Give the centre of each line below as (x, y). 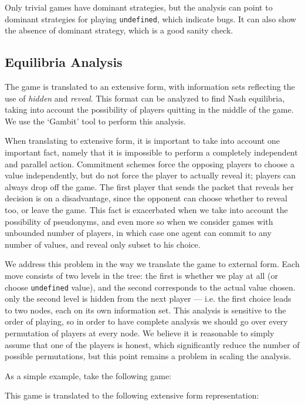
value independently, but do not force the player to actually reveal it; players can (150, 175)
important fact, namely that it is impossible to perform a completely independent (151, 152)
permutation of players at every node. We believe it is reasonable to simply (140, 333)
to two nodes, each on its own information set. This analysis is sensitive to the (145, 310)
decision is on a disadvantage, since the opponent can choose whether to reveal (146, 198)
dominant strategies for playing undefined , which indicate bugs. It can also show (150, 18)
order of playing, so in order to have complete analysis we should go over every (146, 321)
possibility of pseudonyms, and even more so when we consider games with (139, 221)
